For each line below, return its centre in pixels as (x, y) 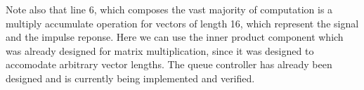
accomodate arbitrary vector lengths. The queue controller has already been (169, 64)
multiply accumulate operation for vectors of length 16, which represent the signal (182, 23)
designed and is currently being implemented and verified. (130, 78)
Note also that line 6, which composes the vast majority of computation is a (169, 9)
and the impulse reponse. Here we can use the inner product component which (175, 37)
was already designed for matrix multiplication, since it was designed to (160, 50)
